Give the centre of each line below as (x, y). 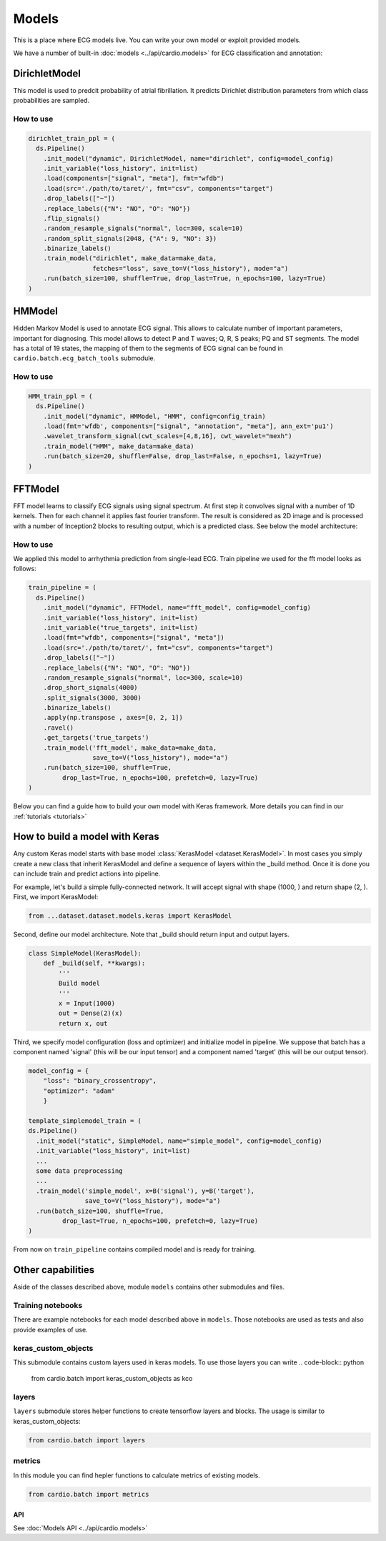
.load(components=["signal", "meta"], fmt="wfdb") (134, 178)
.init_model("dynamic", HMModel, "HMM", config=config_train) (154, 416)
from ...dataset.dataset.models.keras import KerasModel (130, 916)
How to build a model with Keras (86, 837)
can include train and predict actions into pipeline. (87, 874)
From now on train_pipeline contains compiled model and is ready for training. (135, 1249)
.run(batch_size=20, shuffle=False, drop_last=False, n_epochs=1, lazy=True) (183, 456)
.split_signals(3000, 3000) (93, 698)
